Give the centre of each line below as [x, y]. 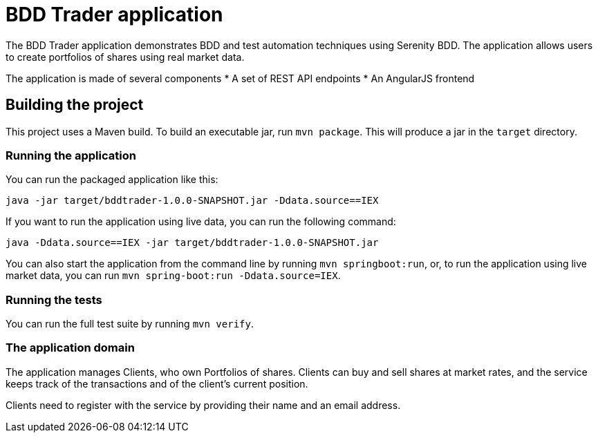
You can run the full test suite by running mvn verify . [130, 324]
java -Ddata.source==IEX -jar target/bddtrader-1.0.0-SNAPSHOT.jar [192, 243]
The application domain [70, 348]
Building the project [75, 105]
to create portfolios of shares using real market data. [125, 57]
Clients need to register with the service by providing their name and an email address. [203, 405]
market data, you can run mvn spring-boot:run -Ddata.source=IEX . [173, 276]
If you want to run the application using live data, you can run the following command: [201, 222]
